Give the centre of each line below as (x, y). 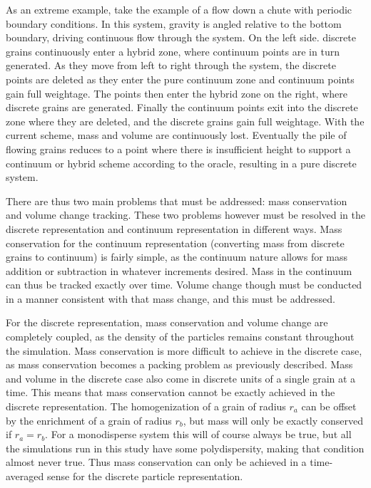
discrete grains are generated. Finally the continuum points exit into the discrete (182, 107)
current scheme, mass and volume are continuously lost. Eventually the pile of (176, 135)
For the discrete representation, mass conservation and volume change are (167, 322)
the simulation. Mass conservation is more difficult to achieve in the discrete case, (184, 350)
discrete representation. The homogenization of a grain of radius (146, 406)
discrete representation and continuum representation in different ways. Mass (174, 228)
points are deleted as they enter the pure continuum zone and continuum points (180, 79)
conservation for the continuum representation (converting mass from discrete (175, 243)
